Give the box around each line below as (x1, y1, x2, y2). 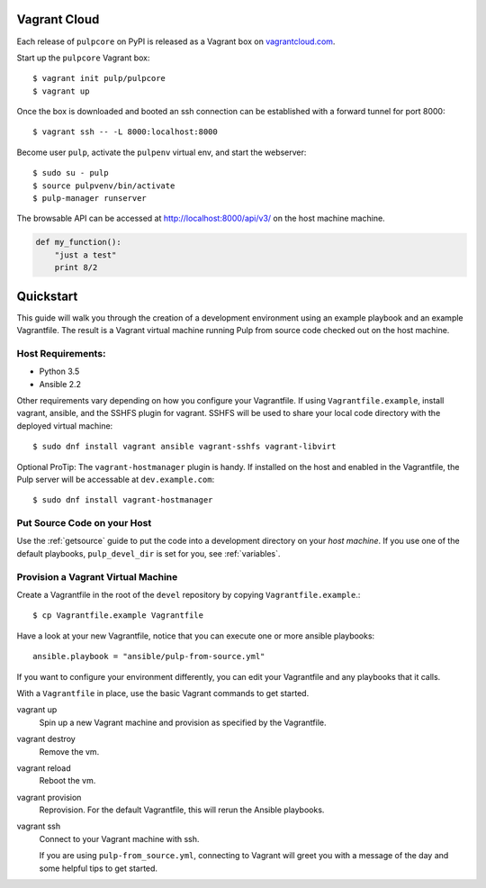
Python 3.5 (39, 366, 80, 377)
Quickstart (16, 288, 78, 304)
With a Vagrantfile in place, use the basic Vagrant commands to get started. (16, 687, 310, 698)
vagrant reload (16, 762, 71, 774)
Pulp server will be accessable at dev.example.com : (16, 474, 215, 485)
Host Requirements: (16, 347, 106, 359)
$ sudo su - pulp (32, 168, 109, 178)
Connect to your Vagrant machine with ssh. (39, 833, 200, 844)
